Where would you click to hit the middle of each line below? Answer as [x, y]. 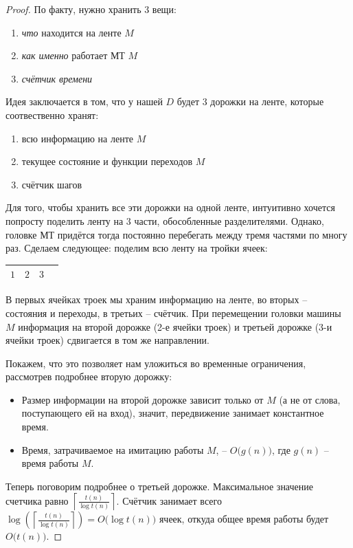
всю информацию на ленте [77, 138]
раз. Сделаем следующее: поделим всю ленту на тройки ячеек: [137, 248]
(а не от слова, [310, 399]
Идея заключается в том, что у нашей [84, 101]
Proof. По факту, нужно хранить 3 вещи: [91, 9]
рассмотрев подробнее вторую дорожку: [89, 376]
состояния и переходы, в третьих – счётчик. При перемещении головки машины [173, 313]
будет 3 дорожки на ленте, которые [250, 101]
